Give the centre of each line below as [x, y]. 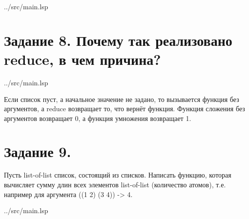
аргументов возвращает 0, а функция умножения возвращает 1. [98, 118]
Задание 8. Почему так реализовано [118, 40]
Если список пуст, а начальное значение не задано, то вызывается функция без [122, 99]
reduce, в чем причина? [83, 59]
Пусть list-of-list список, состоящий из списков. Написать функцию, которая [118, 175]
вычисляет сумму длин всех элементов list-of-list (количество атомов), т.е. [115, 184]
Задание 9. [38, 151]
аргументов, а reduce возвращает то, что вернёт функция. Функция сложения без [124, 109]
